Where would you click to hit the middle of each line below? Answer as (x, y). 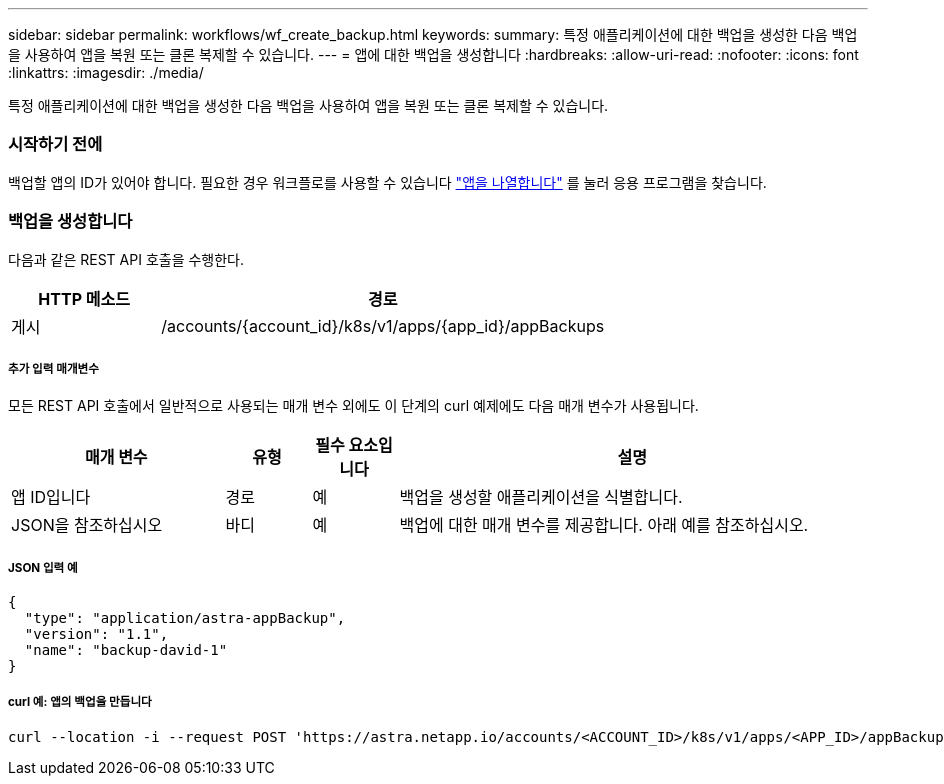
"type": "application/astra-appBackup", (185, 618)
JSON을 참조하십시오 (87, 525)
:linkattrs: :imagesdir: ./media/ (106, 72)
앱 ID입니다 (51, 497)
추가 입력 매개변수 (53, 368)
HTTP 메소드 (84, 298)
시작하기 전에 (55, 144)
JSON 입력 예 (43, 567)
